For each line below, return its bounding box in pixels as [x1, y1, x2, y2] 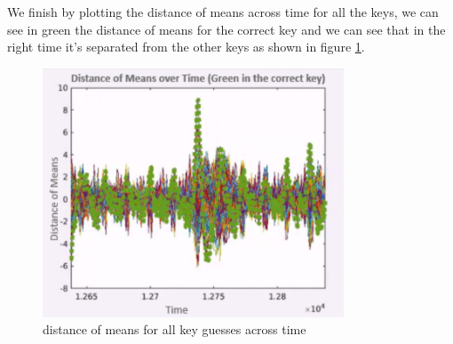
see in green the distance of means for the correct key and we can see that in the [7, 20, 446, 38]
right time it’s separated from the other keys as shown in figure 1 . [7, 37, 365, 56]
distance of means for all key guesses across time [43, 320, 306, 339]
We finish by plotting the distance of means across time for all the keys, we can [7, 3, 439, 20]
